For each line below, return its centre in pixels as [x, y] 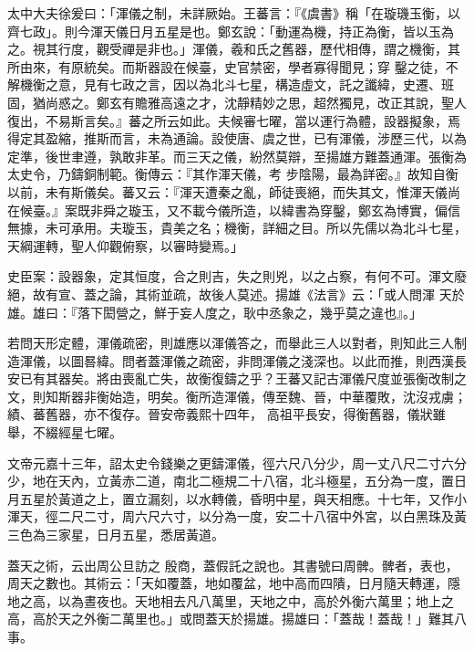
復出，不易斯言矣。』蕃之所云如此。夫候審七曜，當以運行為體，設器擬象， [227, 120]
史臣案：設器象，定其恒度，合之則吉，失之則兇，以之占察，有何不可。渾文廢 [237, 276]
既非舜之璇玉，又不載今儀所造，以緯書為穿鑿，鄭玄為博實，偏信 [268, 210]
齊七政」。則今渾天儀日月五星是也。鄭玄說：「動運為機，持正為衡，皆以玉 [224, 31]
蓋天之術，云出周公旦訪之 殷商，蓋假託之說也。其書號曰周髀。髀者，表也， [233, 565]
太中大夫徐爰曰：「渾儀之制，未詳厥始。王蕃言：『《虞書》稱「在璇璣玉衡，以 [234, 13]
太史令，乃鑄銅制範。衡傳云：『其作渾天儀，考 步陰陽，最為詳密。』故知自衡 [233, 174]
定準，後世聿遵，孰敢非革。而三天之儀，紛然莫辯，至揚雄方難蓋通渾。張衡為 [237, 156]
